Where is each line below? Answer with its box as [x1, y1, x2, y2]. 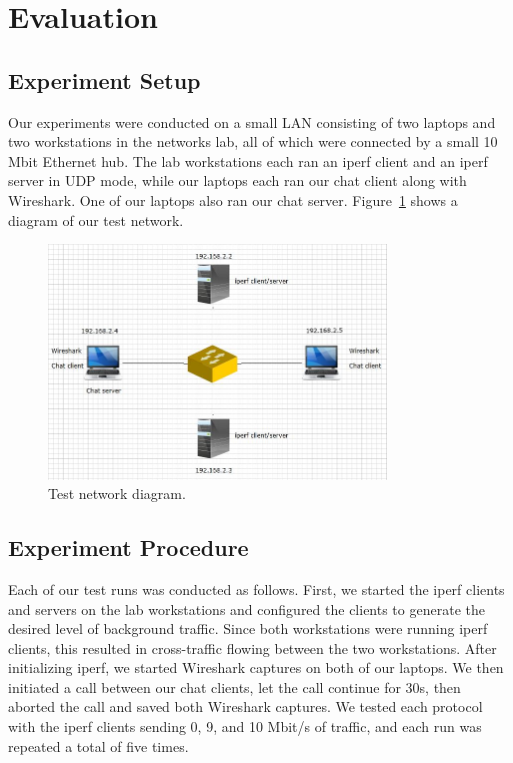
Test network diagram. [48, 483, 186, 504]
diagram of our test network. [8, 209, 184, 230]
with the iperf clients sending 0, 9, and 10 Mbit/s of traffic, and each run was [8, 716, 482, 737]
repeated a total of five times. [8, 735, 189, 756]
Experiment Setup [8, 64, 201, 95]
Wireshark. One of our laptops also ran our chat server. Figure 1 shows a [8, 189, 458, 210]
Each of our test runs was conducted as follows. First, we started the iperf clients [8, 578, 505, 599]
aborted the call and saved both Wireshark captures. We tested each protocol [8, 696, 483, 717]
